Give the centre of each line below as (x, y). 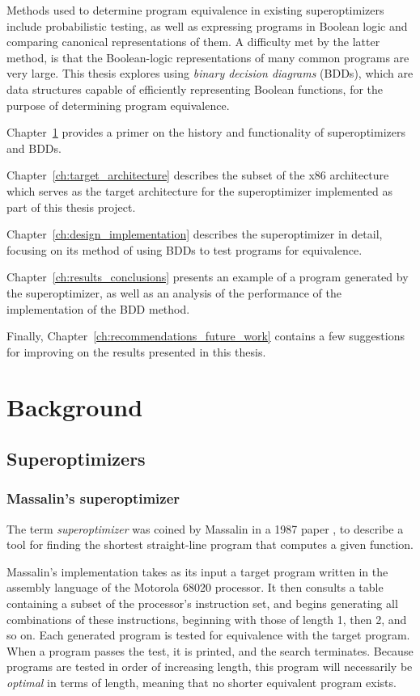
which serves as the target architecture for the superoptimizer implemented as (199, 190)
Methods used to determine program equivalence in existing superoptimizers (195, 10)
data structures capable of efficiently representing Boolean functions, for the (195, 89)
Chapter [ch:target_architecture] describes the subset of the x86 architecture (198, 175)
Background (75, 407)
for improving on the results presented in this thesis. (136, 351)
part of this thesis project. (71, 207)
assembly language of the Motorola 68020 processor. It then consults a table (195, 587)
